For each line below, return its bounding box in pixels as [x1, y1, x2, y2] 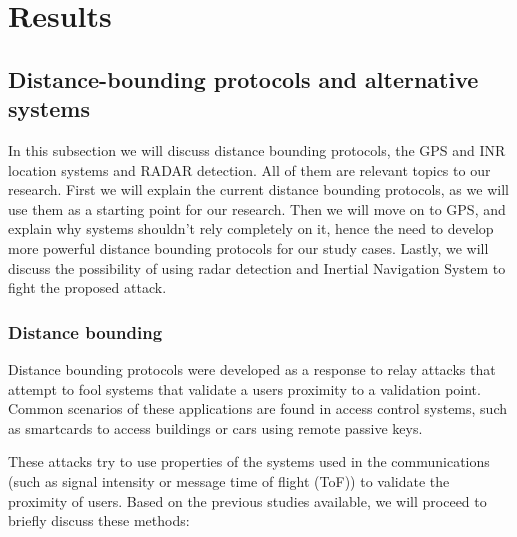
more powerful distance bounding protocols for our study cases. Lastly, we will [8, 237, 489, 258]
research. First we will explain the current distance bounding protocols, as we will [8, 179, 509, 200]
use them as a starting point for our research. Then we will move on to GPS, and [8, 198, 506, 219]
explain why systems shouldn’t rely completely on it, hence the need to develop [8, 218, 494, 239]
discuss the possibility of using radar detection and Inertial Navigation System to [8, 257, 506, 278]
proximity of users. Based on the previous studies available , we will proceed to [8, 490, 487, 511]
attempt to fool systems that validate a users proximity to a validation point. [8, 378, 481, 399]
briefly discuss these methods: [8, 510, 190, 531]
